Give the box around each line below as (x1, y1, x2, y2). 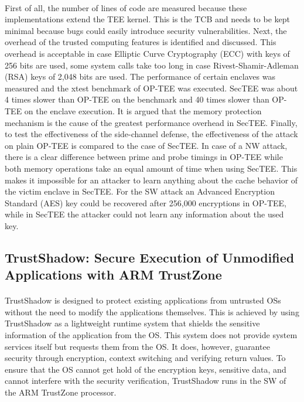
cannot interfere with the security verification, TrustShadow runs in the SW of (5, 374, 286, 387)
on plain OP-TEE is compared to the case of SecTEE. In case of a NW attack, (5, 139, 288, 151)
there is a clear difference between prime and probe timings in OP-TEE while (5, 151, 283, 163)
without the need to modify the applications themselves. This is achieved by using (5, 305, 299, 318)
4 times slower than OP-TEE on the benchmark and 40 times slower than (5, 93, 269, 105)
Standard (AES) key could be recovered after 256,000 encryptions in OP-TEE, (5, 196, 286, 209)
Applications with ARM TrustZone (5, 265, 222, 284)
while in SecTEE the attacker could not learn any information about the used (5, 208, 284, 220)
